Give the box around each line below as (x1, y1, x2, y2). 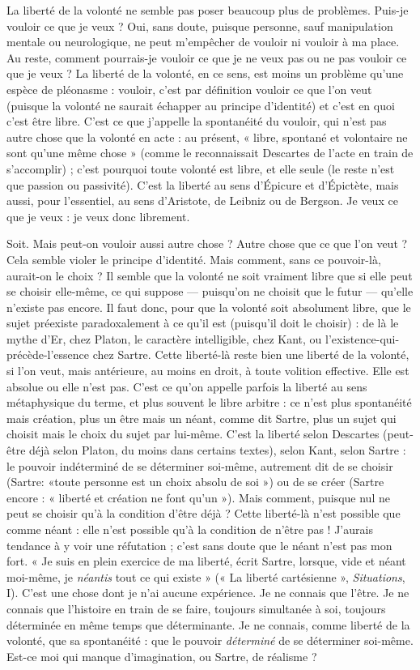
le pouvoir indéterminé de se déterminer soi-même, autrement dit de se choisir (6, 457, 393, 474)
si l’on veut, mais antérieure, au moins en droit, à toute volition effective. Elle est (6, 362, 409, 379)
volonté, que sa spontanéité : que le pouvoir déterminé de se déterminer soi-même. (6, 632, 414, 649)
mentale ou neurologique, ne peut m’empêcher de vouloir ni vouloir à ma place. (6, 33, 400, 50)
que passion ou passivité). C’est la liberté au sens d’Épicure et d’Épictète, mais (6, 176, 399, 193)
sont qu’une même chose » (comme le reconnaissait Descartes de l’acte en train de (6, 144, 414, 161)
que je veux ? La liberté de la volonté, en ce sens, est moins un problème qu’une (6, 65, 404, 82)
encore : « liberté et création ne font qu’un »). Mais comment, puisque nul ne (6, 489, 390, 506)
